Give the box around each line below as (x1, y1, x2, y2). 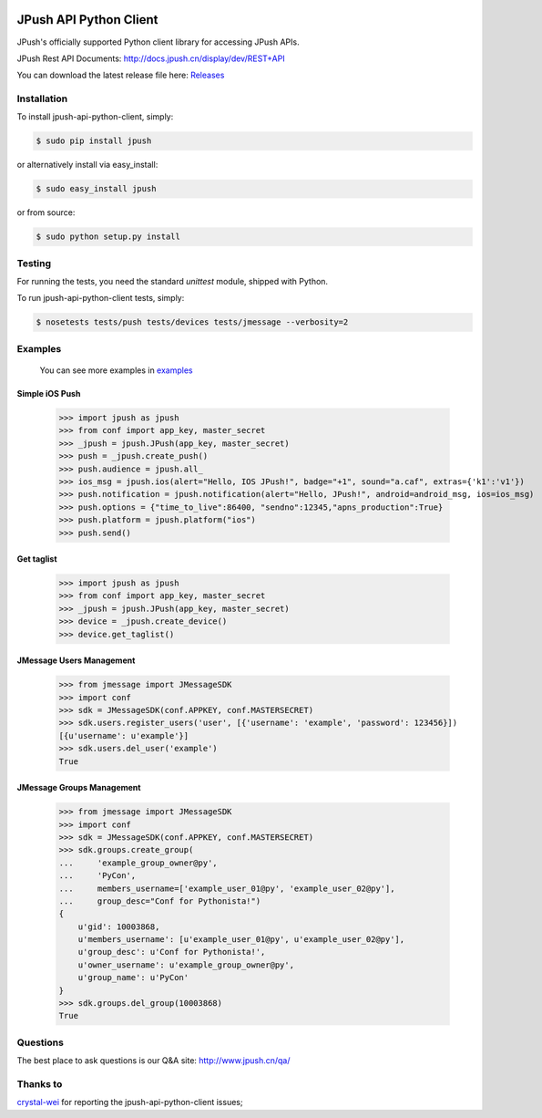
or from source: (16, 207, 76, 218)
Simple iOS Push (16, 388, 81, 399)
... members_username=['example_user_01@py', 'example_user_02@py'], (58, 883, 395, 894)
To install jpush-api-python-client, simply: (16, 111, 174, 122)
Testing (16, 256, 52, 269)
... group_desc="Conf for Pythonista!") (58, 895, 261, 906)
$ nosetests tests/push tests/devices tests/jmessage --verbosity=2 (36, 317, 349, 327)
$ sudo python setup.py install (36, 232, 181, 242)
